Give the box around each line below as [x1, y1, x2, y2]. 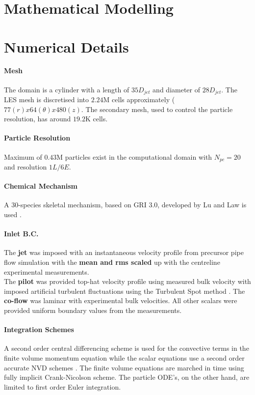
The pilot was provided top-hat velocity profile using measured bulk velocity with [4, 276, 251, 286]
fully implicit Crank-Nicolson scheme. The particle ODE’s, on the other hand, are [4, 372, 250, 382]
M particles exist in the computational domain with [56, 151, 212, 162]
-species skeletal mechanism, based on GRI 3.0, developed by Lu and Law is [18, 199, 247, 210]
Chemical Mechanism [4, 181, 77, 191]
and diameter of [153, 84, 200, 94]
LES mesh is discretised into [4, 94, 89, 104]
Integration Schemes [4, 324, 74, 335]
